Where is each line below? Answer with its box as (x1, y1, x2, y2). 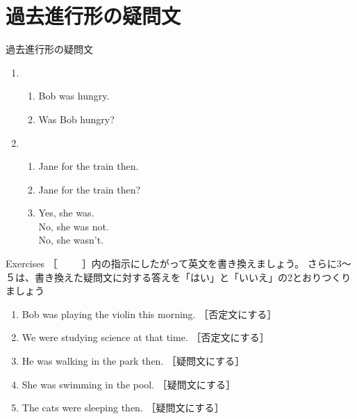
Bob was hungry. (38, 88, 110, 103)
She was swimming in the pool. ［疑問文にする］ (22, 377, 235, 391)
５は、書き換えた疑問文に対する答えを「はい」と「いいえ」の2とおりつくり (6, 269, 351, 284)
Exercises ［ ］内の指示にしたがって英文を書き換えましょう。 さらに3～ (6, 256, 351, 271)
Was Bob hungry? (38, 111, 115, 126)
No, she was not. (38, 219, 109, 233)
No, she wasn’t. (38, 232, 104, 247)
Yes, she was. (38, 205, 94, 220)
